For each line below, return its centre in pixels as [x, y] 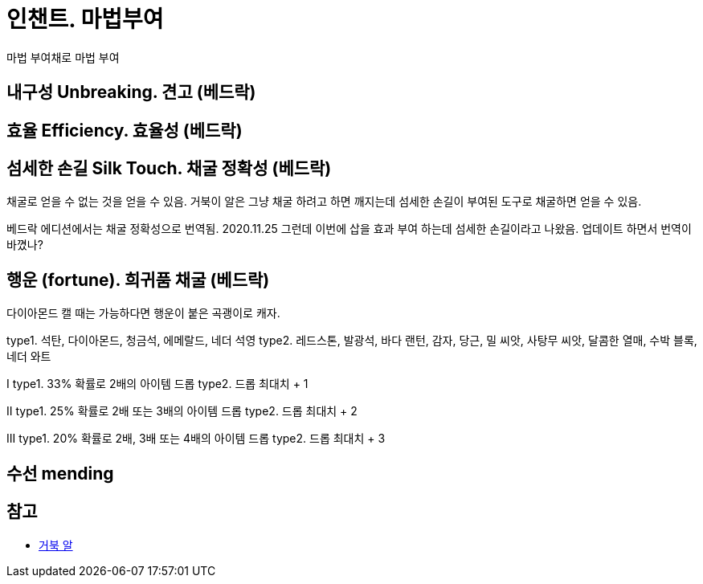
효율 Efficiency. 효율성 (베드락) [125, 130]
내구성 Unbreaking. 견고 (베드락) [131, 92]
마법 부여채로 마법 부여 [63, 57]
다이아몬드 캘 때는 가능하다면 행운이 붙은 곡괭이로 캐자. [143, 313]
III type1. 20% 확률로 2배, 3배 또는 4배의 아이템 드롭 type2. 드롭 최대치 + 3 [196, 439]
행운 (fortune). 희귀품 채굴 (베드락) [138, 280]
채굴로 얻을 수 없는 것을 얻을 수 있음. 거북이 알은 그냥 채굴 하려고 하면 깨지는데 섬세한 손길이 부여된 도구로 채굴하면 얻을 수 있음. [324, 202]
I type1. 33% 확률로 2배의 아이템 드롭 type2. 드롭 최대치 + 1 [157, 384]
